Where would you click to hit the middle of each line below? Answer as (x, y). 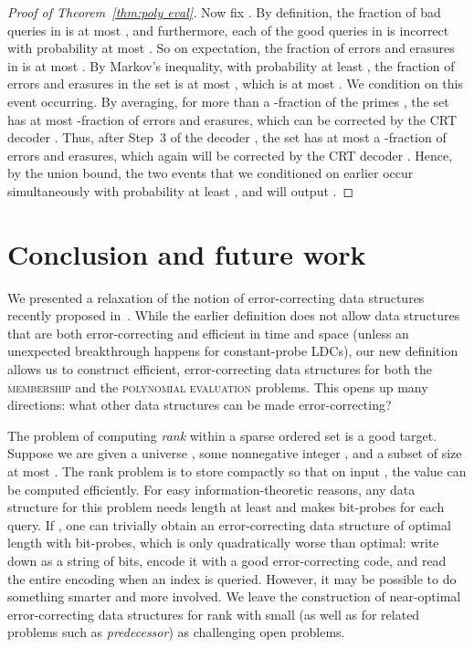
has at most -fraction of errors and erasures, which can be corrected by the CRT (232, 119)
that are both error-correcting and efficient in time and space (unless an (208, 333)
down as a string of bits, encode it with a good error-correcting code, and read (227, 560)
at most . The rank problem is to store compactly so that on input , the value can (237, 471)
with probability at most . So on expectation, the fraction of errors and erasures (231, 48)
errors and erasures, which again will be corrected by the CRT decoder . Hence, (230, 155)
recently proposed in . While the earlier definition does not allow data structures (234, 315)
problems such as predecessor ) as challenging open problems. (176, 632)
